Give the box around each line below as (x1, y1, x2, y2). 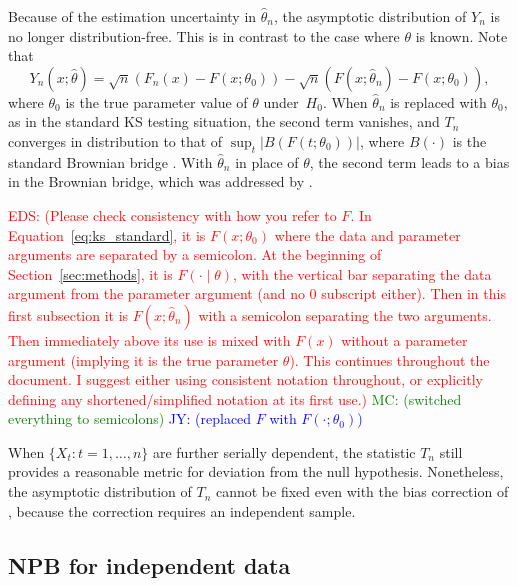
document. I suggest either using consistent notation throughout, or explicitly (8, 369, 483, 390)
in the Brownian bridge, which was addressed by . (8, 171, 313, 192)
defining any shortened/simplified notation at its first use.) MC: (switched (8, 388, 462, 409)
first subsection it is (8, 304, 129, 325)
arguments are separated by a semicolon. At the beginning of (8, 244, 382, 265)
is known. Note (415, 25, 508, 46)
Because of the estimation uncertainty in (8, 6, 257, 26)
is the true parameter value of (65, 91, 248, 112)
